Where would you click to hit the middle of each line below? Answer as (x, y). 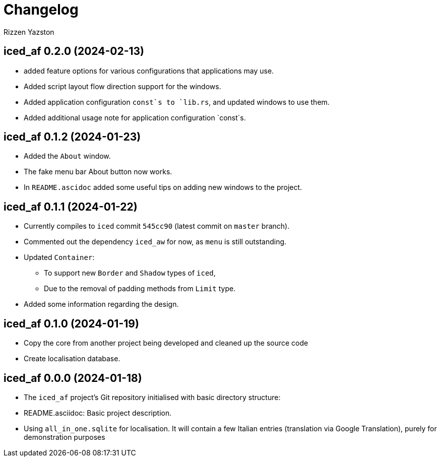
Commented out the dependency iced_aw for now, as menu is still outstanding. (155, 242)
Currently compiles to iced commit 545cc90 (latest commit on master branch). (157, 226)
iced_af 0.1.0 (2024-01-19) (71, 323)
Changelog (41, 10)
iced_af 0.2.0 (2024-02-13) (74, 51)
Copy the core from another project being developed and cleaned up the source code (166, 343)
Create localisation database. (72, 359)
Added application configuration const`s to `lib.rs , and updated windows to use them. (177, 102)
